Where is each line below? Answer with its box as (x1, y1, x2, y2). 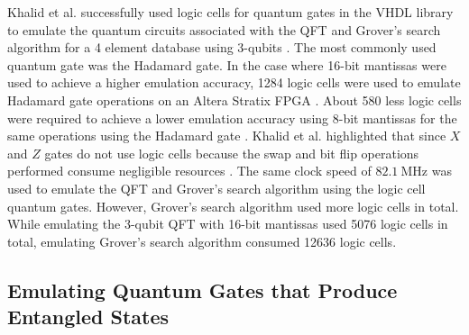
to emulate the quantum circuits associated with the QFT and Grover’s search (7, 20, 441, 39)
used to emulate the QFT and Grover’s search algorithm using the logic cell (7, 178, 426, 197)
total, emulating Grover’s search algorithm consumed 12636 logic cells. (7, 231, 397, 250)
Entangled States (7, 303, 170, 330)
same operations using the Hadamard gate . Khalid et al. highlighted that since (7, 126, 446, 145)
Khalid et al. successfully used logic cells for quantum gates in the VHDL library (7, 3, 454, 21)
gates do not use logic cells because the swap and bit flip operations (44, 143, 419, 162)
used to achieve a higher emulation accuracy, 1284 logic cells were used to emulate (7, 73, 461, 92)
